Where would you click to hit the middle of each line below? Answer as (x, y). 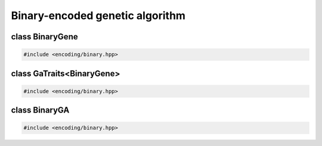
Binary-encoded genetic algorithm (98, 15)
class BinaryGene (44, 37)
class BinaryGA (40, 110)
